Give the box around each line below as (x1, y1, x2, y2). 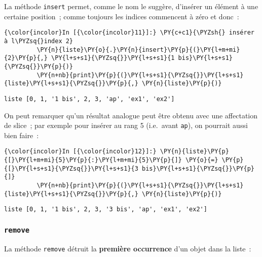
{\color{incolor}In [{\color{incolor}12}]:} (4, 148, 157, 155)
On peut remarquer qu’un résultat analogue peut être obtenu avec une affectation (4, 110, 258, 120)
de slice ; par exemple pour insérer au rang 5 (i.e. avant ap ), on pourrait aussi (4, 120, 248, 131)
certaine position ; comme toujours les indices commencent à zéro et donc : (4, 11, 239, 21)
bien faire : (4, 130, 39, 140)
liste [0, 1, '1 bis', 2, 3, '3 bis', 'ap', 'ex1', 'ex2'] (4, 206, 207, 213)
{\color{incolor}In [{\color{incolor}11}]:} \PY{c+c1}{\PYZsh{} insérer (4, 29, 254, 37)
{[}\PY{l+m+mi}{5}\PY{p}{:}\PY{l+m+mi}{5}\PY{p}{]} (4, 156, 182, 164)
